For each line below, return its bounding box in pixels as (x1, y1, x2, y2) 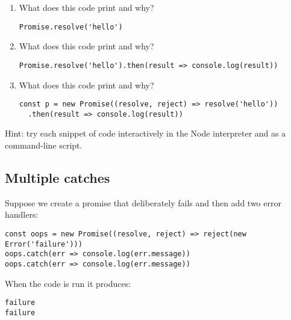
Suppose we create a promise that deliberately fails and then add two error (5, 196, 281, 209)
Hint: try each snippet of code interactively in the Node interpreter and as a (5, 127, 286, 140)
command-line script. (5, 139, 83, 151)
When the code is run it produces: (5, 277, 131, 289)
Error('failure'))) (5, 239, 83, 248)
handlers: (5, 208, 39, 221)
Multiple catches (5, 168, 110, 186)
